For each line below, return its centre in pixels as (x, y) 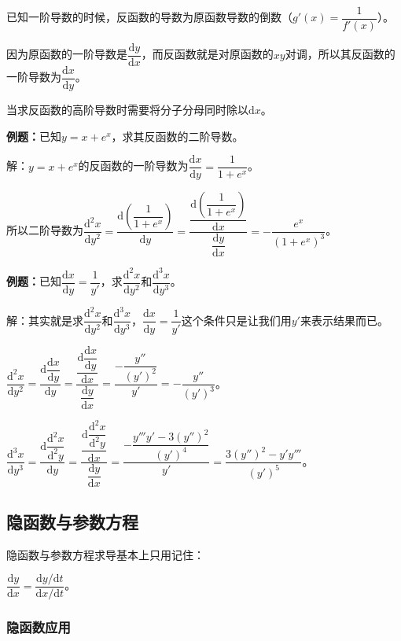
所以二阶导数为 (45, 230)
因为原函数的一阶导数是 (67, 54)
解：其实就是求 (45, 320)
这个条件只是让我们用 (236, 320)
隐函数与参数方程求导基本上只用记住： (105, 554)
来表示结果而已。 (344, 320)
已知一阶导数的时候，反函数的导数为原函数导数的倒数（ (149, 17)
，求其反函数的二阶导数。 (177, 136)
